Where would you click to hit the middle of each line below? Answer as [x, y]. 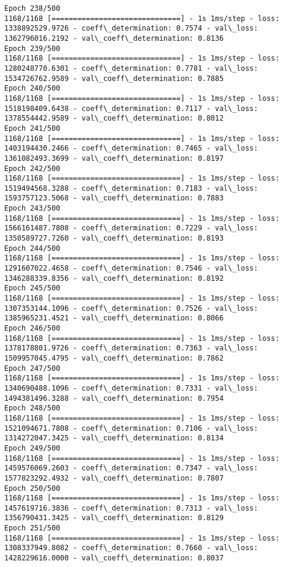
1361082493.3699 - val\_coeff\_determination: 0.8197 [114, 158]
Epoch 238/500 [32, 8]
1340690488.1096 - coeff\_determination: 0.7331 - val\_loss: [131, 388]
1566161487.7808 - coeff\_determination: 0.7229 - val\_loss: [131, 228]
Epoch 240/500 [32, 88]
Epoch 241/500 [32, 128]
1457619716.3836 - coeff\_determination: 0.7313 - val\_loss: [131, 508]
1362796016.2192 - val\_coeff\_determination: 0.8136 [114, 38]
